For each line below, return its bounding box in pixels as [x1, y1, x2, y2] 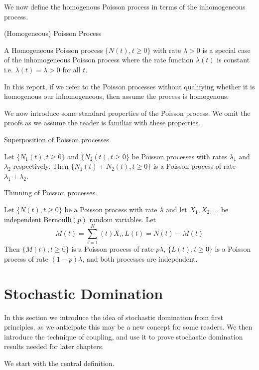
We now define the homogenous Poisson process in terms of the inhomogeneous [4, 1, 246, 11]
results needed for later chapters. [4, 341, 104, 352]
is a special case [202, 44, 251, 55]
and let [166, 204, 187, 214]
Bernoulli [43, 216, 72, 224]
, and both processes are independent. [82, 253, 198, 264]
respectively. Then [13, 161, 69, 171]
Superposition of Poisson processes [4, 134, 110, 144]
